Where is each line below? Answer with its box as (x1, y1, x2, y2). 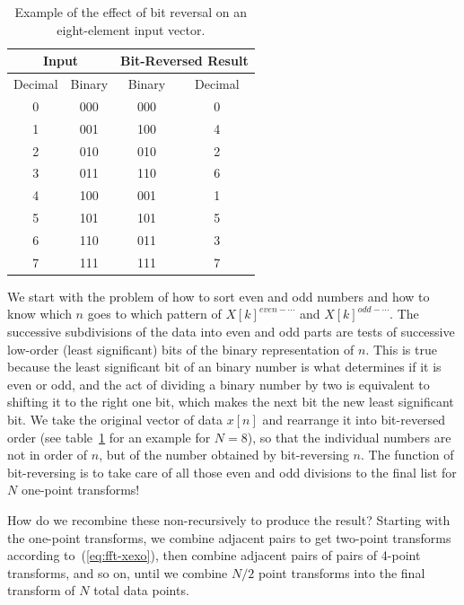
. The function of (360, 445, 454, 464)
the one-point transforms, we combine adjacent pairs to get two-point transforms (7, 528, 451, 547)
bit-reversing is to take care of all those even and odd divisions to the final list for (7, 462, 457, 481)
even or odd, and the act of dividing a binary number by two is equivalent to (7, 374, 430, 393)
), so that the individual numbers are (247, 427, 451, 446)
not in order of (7, 445, 88, 464)
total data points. (93, 581, 189, 600)
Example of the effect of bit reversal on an (14, 3, 248, 21)
